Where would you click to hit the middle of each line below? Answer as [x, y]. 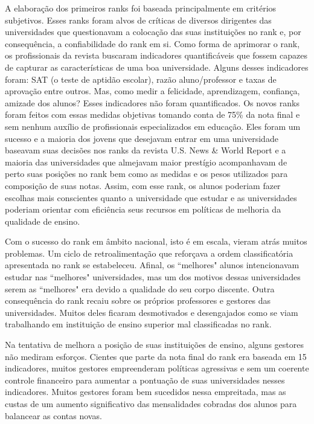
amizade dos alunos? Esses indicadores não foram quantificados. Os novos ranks [152, 102]
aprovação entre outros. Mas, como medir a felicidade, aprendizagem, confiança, [152, 91]
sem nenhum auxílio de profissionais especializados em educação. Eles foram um [153, 126]
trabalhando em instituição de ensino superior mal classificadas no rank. [138, 324]
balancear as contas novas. [53, 415]
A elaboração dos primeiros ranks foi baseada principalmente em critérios [141, 8]
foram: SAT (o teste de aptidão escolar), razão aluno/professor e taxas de [141, 79]
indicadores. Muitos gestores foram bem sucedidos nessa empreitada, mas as [146, 392]
